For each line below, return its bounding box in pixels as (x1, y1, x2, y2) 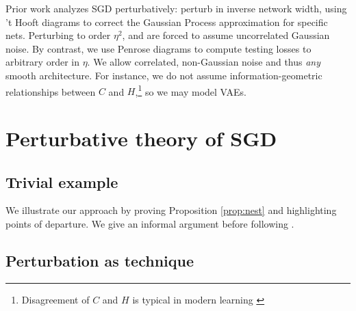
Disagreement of (21, 292, 90, 306)
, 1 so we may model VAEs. (135, 82, 246, 98)
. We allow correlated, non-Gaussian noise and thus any (87, 55, 321, 69)
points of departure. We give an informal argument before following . (5, 216, 294, 230)
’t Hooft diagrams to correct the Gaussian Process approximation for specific (5, 14, 328, 29)
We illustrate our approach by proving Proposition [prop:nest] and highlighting (5, 203, 337, 217)
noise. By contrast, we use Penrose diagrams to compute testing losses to (5, 41, 311, 55)
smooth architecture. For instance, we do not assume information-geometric (5, 68, 322, 82)
